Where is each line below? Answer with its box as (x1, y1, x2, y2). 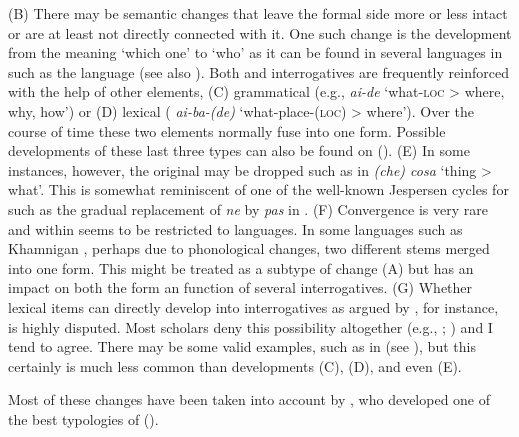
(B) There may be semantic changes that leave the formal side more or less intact (8, 3, 508, 23)
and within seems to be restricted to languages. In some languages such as (8, 218, 463, 239)
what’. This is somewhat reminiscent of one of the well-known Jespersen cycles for (8, 179, 509, 200)
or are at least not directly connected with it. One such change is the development (8, 22, 512, 43)
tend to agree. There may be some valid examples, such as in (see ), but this (8, 336, 476, 357)
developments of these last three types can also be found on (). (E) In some (8, 140, 470, 161)
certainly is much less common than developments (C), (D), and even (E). (8, 355, 462, 376)
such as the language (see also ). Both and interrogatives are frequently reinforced (8, 61, 509, 82)
